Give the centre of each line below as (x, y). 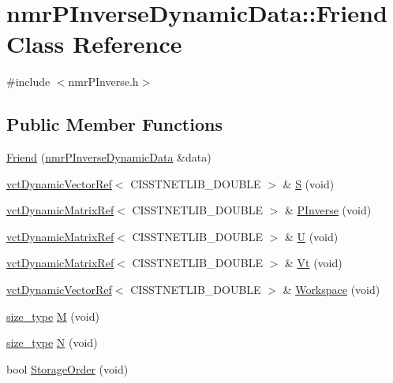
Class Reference (94, 44)
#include (28, 82)
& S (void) (309, 183)
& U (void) (311, 236)
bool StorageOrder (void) (67, 368)
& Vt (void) (313, 263)
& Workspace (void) (331, 290)
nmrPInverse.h (103, 82)
